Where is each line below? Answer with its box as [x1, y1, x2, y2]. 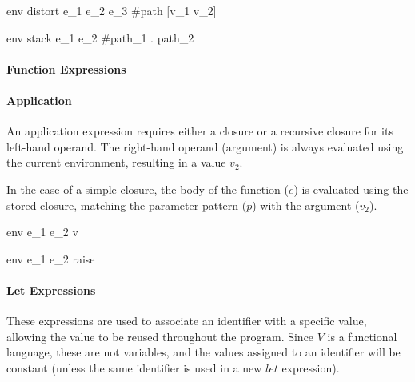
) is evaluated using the [293, 180, 409, 197]
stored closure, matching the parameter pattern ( [6, 196, 247, 213]
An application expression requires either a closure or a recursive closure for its [6, 123, 393, 139]
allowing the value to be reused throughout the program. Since [6, 328, 314, 344]
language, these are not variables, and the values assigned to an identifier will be [6, 344, 401, 360]
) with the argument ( [252, 196, 360, 213]
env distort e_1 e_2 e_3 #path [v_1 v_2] [6, 2, 217, 18]
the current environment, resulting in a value [6, 154, 226, 171]
